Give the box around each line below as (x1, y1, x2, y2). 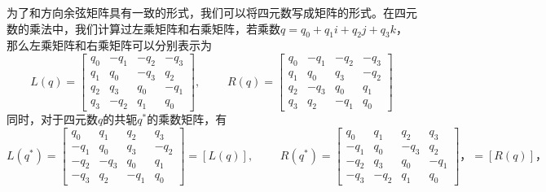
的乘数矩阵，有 (147, 111, 227, 128)
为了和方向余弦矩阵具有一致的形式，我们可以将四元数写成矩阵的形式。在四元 (7, 4, 417, 20)
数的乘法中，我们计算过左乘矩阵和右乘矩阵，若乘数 (7, 20, 280, 37)
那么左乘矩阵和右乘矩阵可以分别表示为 (7, 37, 212, 54)
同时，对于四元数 (7, 111, 98, 128)
